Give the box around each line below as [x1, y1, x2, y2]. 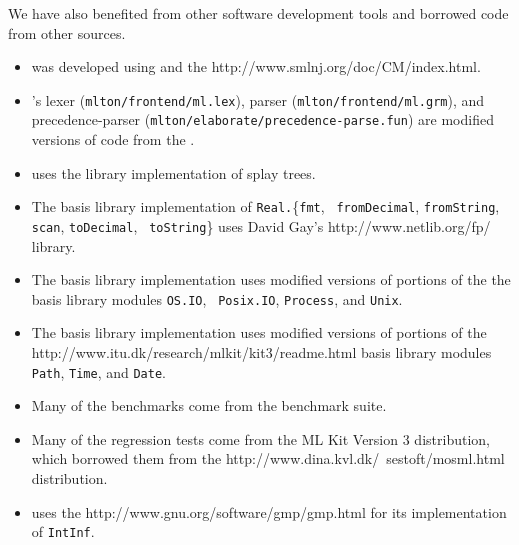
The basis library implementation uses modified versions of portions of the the [31, 269, 511, 290]
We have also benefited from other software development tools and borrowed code [8, 3, 509, 23]
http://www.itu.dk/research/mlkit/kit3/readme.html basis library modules [31, 342, 492, 363]
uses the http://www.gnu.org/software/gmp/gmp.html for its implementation [31, 501, 507, 522]
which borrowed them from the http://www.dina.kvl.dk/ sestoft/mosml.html [31, 448, 505, 469]
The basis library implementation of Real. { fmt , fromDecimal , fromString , [31, 196, 500, 217]
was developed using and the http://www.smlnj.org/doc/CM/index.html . [31, 56, 481, 77]
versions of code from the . [31, 129, 195, 150]
